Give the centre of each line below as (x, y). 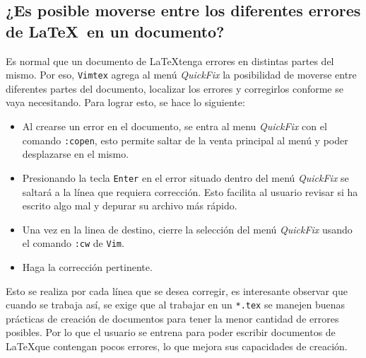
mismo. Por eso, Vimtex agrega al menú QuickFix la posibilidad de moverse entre (181, 75)
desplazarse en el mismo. (76, 154)
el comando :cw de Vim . (73, 243)
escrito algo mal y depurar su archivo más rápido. (130, 206)
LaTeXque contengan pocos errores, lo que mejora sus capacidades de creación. (177, 346)
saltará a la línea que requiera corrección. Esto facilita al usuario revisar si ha (190, 191)
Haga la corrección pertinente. (87, 266)
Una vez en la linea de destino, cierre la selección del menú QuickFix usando (187, 229)
